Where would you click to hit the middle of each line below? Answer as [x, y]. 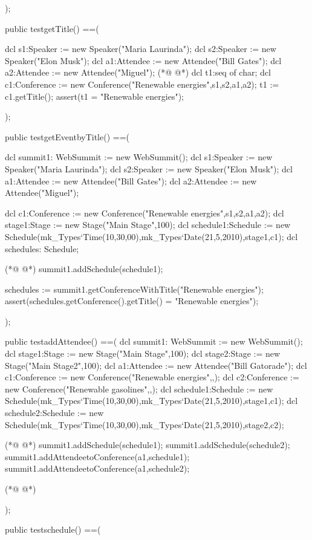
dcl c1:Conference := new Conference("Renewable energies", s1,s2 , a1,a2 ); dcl [145, 213]
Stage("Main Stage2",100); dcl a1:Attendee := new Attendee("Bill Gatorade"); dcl [156, 365]
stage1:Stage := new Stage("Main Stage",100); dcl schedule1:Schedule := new [148, 225]
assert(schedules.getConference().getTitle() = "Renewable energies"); [132, 301]
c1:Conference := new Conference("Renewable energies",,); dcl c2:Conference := [152, 377]
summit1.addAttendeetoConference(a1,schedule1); [97, 456]
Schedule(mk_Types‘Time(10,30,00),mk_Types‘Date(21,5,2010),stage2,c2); [145, 424]
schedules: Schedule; [42, 248]
